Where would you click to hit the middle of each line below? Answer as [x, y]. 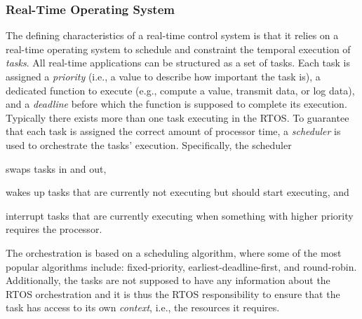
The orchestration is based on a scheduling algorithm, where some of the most [174, 252]
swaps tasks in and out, [56, 168]
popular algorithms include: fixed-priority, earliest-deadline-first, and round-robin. [181, 266]
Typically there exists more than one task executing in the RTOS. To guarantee [177, 117]
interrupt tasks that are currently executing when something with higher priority [180, 215]
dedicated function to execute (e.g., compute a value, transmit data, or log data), [180, 90]
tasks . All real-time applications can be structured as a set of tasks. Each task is [178, 63]
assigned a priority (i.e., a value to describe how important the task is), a [163, 76]
